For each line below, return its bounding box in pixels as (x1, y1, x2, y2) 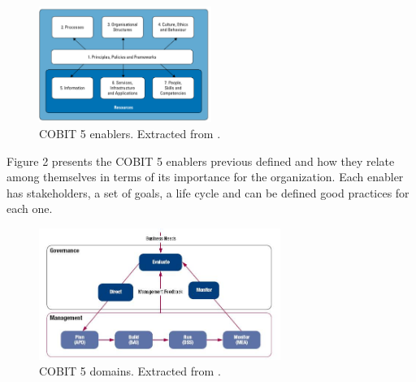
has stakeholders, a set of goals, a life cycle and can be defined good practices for (6, 184, 409, 201)
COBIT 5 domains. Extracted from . (39, 362, 221, 380)
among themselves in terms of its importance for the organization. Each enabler (6, 168, 404, 185)
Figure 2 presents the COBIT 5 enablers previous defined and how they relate (6, 152, 395, 169)
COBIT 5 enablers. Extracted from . (39, 125, 221, 141)
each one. (6, 200, 53, 217)
